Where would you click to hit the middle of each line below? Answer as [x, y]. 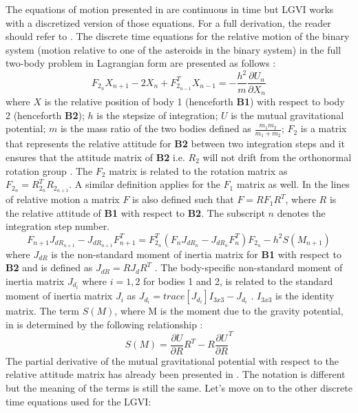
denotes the [301, 212]
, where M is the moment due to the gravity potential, [229, 311]
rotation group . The [49, 170]
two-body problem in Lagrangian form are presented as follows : [141, 63]
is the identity [305, 296]
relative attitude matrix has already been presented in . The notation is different [176, 374]
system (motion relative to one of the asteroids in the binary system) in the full [173, 49]
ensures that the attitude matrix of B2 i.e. [95, 157]
